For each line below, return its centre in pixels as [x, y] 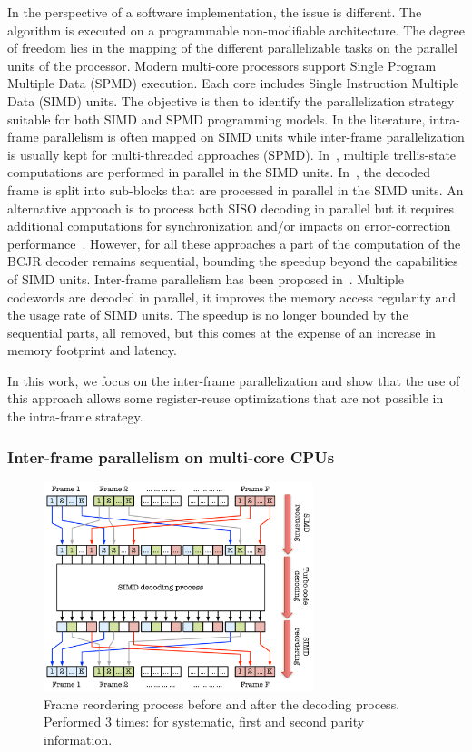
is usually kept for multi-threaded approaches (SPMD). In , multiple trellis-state [232, 154]
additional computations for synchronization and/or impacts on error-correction [229, 226]
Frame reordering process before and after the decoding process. [222, 703]
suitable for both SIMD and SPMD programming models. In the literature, [216, 119]
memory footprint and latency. [92, 350]
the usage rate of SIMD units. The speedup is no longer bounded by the [208, 315]
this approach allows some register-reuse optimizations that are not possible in [226, 398]
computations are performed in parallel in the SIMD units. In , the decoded [219, 172]
